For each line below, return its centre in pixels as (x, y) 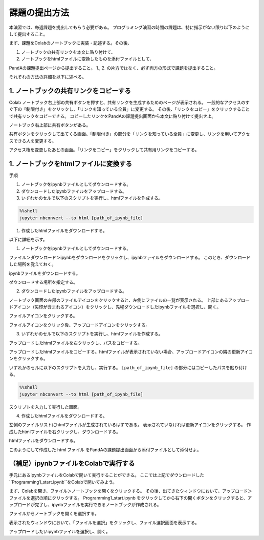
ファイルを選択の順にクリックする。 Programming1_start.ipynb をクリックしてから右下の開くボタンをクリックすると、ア (131, 498)
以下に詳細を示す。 (28, 239)
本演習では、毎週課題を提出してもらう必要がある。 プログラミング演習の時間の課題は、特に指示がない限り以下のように (129, 27)
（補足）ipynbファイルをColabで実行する (72, 464)
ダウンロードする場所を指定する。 (43, 282)
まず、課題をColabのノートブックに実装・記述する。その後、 (70, 43)
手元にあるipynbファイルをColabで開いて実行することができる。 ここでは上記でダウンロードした (107, 475)
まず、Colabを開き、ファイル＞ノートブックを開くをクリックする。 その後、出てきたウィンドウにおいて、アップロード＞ (131, 491)
